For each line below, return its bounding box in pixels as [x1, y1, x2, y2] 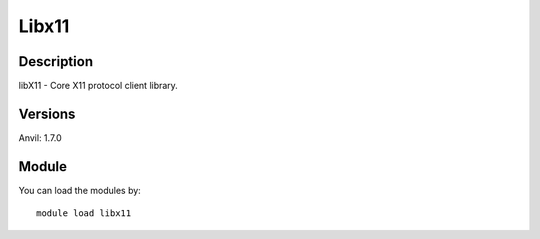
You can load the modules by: [18, 184, 142, 196]
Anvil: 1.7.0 [18, 131, 62, 144]
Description [18, 53, 94, 70]
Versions [18, 105, 76, 122]
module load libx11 [36, 208, 132, 219]
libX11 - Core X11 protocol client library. [18, 80, 179, 92]
